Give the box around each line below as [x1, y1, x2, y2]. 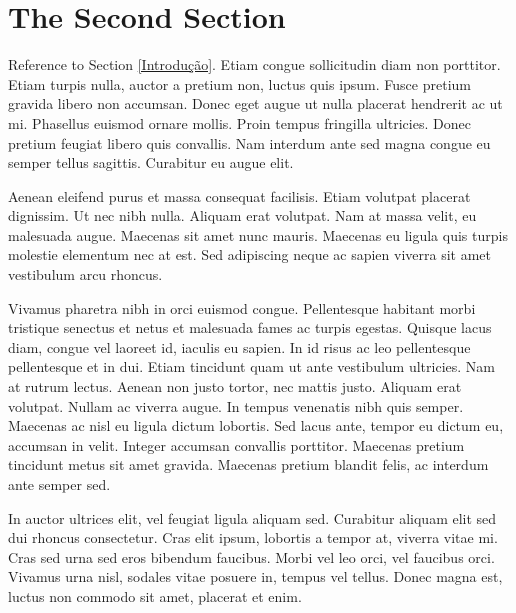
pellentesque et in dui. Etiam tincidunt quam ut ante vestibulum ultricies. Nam [8, 356, 495, 377]
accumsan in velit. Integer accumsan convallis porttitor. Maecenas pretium [8, 434, 465, 455]
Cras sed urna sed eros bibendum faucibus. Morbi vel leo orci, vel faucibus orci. [8, 546, 495, 567]
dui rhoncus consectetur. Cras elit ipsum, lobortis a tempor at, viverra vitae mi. [8, 527, 498, 548]
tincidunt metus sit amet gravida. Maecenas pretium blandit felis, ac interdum [8, 454, 489, 475]
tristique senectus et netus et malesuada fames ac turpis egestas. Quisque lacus [8, 317, 492, 338]
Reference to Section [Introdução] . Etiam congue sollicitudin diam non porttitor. [8, 54, 501, 75]
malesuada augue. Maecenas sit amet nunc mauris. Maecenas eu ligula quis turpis [8, 224, 508, 245]
